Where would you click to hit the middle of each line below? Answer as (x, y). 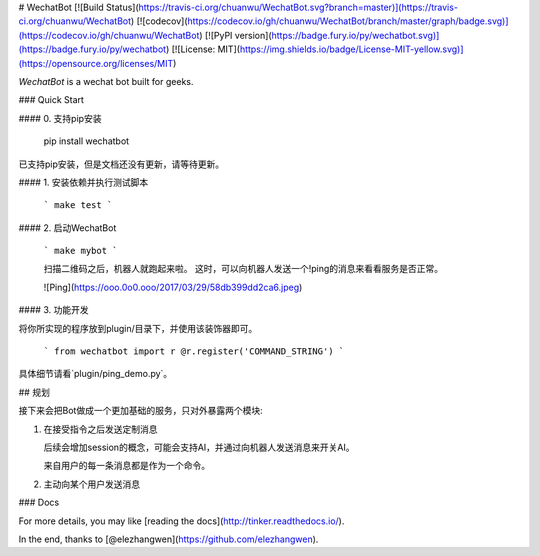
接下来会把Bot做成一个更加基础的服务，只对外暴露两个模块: (141, 411)
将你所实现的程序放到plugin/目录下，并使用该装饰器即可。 (138, 328)
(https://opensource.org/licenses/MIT (96, 63)
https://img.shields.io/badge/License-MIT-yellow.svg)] (351, 49)
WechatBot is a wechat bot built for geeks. (106, 81)
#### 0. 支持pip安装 (60, 118)
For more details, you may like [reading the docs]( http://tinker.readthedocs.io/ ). (181, 521)
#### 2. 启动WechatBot (67, 227)
